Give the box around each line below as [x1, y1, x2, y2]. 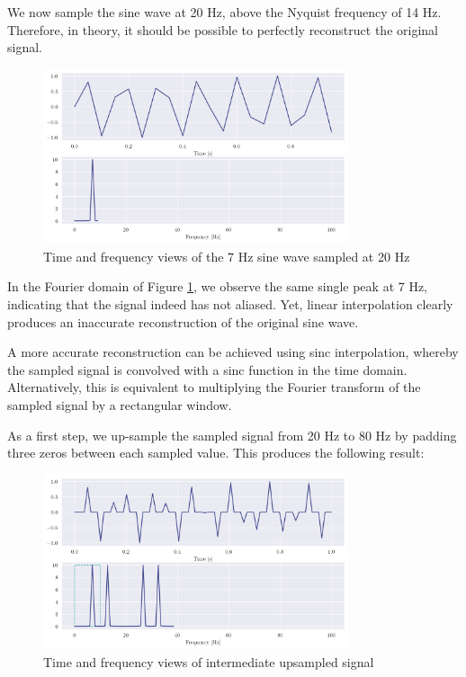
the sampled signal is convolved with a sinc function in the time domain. [7, 360, 408, 379]
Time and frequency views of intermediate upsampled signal [43, 652, 374, 671]
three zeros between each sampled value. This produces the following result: [7, 443, 425, 462]
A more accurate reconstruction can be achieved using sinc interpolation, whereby [7, 343, 459, 361]
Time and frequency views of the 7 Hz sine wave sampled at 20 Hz [43, 246, 410, 265]
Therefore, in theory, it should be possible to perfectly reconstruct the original [7, 20, 438, 39]
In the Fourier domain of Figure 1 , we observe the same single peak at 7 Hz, [7, 277, 428, 296]
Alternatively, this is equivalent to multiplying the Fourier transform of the [7, 378, 421, 396]
